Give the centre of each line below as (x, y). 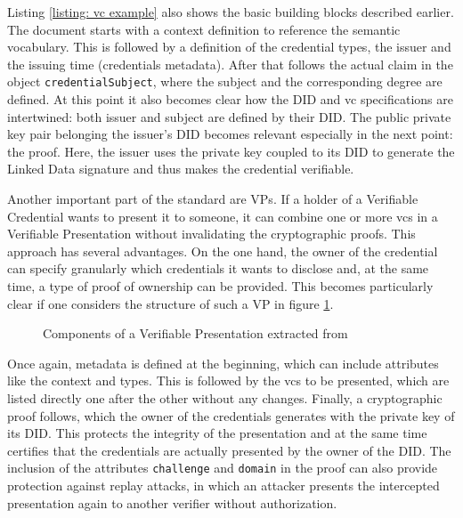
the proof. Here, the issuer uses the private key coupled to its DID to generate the (231, 151)
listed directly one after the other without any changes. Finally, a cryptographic (225, 397)
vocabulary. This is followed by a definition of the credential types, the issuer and (229, 47)
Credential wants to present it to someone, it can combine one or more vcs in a (223, 216)
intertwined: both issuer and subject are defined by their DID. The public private (229, 116)
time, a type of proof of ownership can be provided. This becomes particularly (220, 285)
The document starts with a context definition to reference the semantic (204, 29)
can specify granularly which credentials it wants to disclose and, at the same (218, 268)
